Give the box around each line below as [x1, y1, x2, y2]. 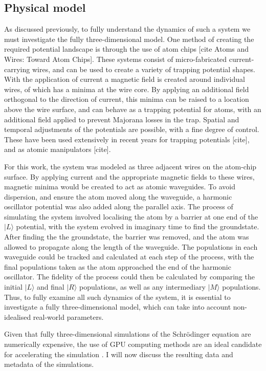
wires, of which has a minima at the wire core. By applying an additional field [4, 83, 249, 94]
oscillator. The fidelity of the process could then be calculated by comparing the [4, 271, 255, 282]
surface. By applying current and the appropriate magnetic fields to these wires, [4, 171, 255, 182]
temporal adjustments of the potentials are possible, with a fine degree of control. [4, 124, 259, 135]
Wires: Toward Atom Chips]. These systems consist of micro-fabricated [4, 53, 227, 64]
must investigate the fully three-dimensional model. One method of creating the [4, 33, 254, 44]
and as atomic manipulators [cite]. [4, 144, 111, 155]
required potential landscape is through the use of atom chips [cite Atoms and [4, 43, 249, 54]
